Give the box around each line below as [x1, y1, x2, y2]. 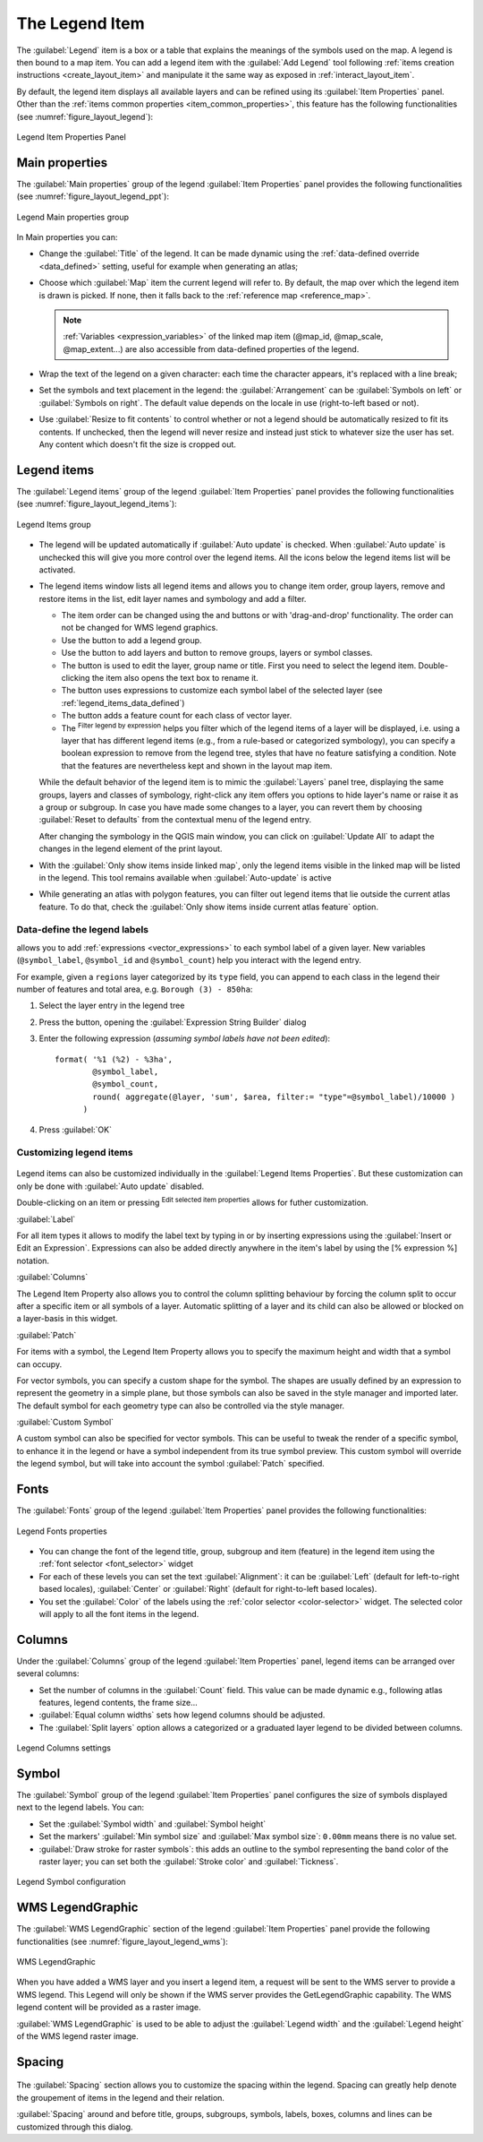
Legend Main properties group [16, 211, 130, 222]
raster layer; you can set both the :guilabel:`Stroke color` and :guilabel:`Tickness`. [38, 1856, 339, 1867]
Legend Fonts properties [16, 1526, 107, 1536]
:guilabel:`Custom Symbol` [16, 1416, 114, 1428]
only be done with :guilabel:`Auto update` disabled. [16, 1181, 205, 1191]
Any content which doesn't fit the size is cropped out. [38, 439, 237, 450]
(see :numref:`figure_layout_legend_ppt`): [16, 191, 170, 202]
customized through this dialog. [16, 2121, 133, 2132]
